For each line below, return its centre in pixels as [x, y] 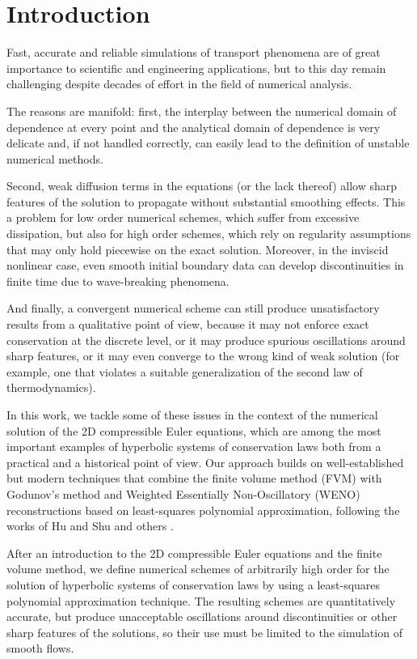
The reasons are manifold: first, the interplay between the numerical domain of [202, 111]
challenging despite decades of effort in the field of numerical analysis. [179, 84]
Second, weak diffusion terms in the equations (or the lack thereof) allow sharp [202, 186]
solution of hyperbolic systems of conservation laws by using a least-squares [194, 584]
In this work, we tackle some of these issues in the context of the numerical [192, 415]
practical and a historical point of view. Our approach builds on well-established [205, 462]
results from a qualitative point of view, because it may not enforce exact [188, 324]
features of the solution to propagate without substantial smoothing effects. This [206, 201]
